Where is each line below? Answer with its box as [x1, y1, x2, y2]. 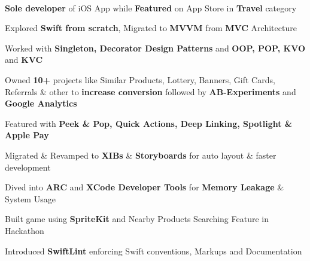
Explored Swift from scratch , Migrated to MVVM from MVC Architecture [5, 22, 297, 34]
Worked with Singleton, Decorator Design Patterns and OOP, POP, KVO [5, 41, 306, 54]
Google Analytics [5, 97, 77, 110]
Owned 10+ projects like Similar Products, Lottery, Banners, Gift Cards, [5, 73, 275, 86]
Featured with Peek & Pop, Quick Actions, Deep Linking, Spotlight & [5, 117, 293, 129]
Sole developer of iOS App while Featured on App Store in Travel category [5, 1, 297, 14]
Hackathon [5, 224, 44, 236]
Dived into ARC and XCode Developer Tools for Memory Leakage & [5, 181, 284, 193]
